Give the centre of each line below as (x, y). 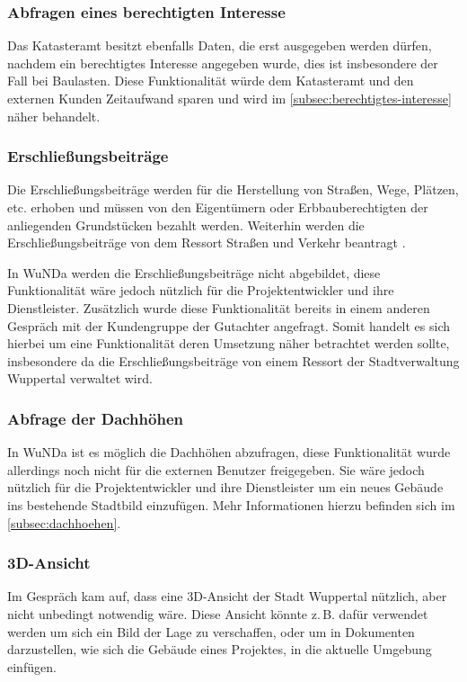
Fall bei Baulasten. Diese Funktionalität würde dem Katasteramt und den (211, 81)
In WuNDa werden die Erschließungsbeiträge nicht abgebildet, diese (194, 272)
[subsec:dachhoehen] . (64, 522)
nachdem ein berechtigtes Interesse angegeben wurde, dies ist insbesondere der (223, 63)
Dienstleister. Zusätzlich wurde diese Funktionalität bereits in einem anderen (219, 307)
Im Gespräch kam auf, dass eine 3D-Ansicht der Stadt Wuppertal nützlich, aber (227, 596)
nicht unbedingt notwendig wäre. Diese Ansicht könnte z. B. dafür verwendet (218, 613)
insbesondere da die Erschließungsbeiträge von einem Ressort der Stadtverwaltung (233, 360)
